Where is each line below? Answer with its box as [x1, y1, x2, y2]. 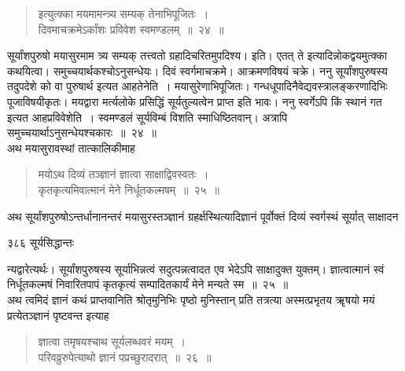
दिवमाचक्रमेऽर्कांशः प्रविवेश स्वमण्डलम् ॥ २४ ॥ [38, 20, 224, 37]
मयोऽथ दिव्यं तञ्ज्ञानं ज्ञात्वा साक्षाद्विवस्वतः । [38, 166, 209, 182]
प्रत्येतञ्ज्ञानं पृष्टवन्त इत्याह [7, 307, 109, 323]
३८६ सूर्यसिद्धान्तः [7, 234, 75, 251]
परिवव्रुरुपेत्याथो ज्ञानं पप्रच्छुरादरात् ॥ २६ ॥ [38, 348, 212, 365]
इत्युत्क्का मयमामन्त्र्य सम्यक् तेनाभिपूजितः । [38, 6, 209, 21]
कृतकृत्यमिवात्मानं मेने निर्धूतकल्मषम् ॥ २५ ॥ [38, 181, 220, 197]
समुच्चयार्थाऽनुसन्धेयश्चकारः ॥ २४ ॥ [7, 124, 156, 141]
